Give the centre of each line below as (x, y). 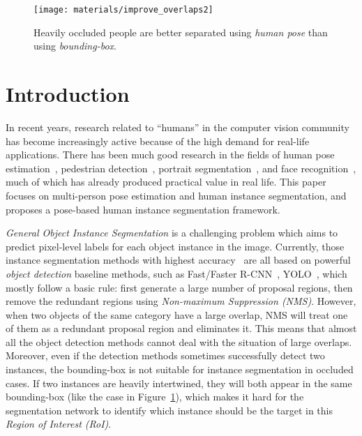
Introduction (68, 94)
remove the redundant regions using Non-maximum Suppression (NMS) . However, (181, 301)
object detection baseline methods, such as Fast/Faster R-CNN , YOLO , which (176, 273)
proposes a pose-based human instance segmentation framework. (143, 209)
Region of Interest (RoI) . (59, 424)
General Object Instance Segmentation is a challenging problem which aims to (172, 233)
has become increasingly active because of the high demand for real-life (158, 141)
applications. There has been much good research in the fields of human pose (170, 155)
